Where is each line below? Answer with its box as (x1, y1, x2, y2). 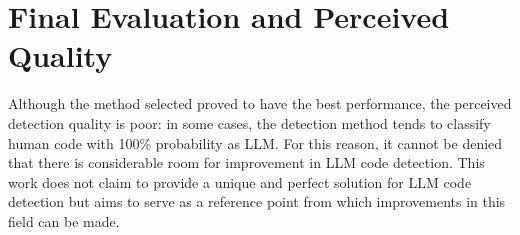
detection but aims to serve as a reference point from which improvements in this (8, 191, 506, 212)
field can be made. (8, 210, 120, 231)
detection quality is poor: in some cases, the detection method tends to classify (8, 112, 491, 133)
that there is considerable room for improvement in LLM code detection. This (8, 152, 485, 173)
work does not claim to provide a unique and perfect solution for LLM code (8, 171, 472, 192)
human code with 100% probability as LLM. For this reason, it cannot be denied (8, 132, 503, 153)
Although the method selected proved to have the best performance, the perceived (8, 93, 512, 114)
